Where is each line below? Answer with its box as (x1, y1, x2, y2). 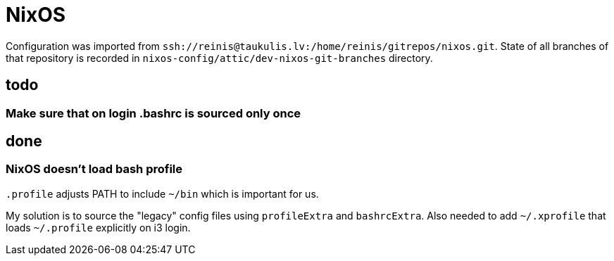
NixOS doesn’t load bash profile (6, 162, 183, 177)
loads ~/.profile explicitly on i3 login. (6, 221, 191, 234)
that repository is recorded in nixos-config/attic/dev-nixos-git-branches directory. (6, 51, 433, 64)
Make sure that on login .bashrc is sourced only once (6, 106, 301, 120)
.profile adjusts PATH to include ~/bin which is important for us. (6, 187, 319, 200)
